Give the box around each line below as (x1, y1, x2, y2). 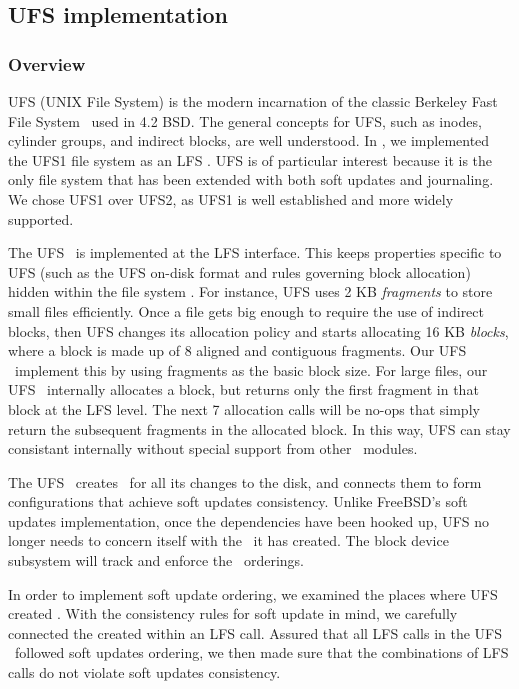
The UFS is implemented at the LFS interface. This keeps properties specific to (8, 242, 502, 263)
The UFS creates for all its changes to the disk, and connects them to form (8, 471, 482, 492)
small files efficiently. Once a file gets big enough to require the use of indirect (8, 300, 484, 321)
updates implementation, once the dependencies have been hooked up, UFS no (8, 510, 490, 531)
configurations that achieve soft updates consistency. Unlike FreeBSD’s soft (8, 491, 468, 512)
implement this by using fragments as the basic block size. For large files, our (14, 359, 488, 380)
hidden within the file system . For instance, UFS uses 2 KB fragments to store (8, 281, 493, 302)
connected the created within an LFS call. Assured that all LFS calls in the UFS (8, 622, 503, 643)
